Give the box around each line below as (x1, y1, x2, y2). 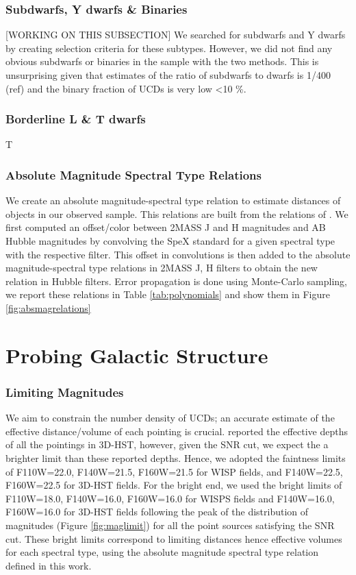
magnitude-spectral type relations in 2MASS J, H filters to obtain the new (5, 260, 318, 275)
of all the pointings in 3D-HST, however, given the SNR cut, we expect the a (5, 437, 329, 452)
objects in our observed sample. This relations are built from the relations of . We (5, 206, 348, 221)
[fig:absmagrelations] (5, 300, 91, 315)
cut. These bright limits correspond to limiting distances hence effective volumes (5, 531, 342, 546)
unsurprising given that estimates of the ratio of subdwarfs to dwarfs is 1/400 (5, 68, 331, 82)
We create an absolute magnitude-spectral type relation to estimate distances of (5, 193, 341, 208)
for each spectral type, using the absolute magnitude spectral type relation (5, 545, 319, 559)
